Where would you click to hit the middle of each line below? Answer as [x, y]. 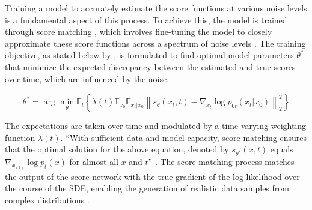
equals [282, 149]
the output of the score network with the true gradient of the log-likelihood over [152, 176]
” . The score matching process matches [221, 162]
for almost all [94, 162]
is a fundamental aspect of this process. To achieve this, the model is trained [146, 19]
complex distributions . [47, 199]
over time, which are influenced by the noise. [87, 78]
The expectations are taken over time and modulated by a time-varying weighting [156, 126]
